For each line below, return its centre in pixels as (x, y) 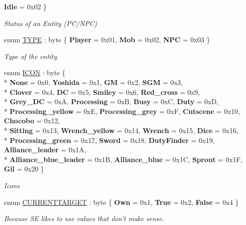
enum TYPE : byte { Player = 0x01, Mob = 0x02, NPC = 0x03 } (107, 40)
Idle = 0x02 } (25, 6)
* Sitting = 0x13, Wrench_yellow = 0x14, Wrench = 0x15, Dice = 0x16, (121, 130)
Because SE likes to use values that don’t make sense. (84, 218)
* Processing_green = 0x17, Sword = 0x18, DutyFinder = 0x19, (109, 140)
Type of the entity (31, 56)
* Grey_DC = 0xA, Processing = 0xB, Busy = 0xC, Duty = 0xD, (111, 101)
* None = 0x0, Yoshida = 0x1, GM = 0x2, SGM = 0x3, (93, 82)
